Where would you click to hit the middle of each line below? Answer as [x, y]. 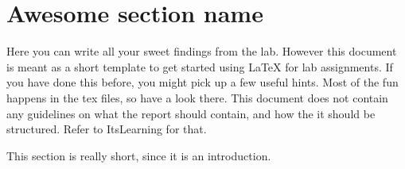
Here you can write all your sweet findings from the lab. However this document [202, 51]
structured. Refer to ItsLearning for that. [107, 129]
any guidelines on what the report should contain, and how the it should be [191, 113]
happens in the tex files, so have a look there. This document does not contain [197, 97]
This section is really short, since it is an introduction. [139, 155]
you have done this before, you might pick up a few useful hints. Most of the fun [202, 82]
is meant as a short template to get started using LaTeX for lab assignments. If [200, 66]
